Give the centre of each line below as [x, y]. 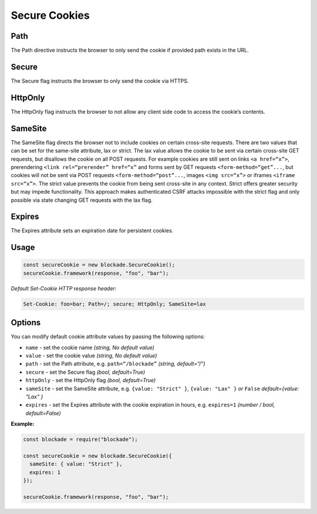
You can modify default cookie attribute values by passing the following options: [108, 337]
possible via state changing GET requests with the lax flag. [82, 200]
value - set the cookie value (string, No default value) [91, 356]
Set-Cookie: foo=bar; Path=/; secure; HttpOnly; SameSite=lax [114, 304]
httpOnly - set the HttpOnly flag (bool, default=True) [91, 380]
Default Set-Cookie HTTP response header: [64, 288]
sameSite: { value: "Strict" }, [76, 464]
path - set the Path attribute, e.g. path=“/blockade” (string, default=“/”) [115, 364]
